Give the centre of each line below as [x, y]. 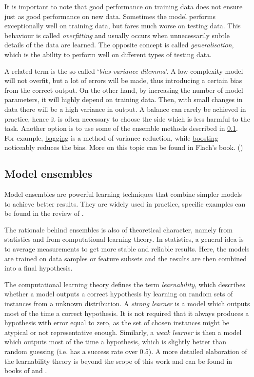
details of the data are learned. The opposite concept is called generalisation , [119, 45]
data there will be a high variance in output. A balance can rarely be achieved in [125, 109]
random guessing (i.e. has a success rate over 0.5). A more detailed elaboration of [126, 351]
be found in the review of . [44, 213]
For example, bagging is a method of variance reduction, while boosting [111, 137]
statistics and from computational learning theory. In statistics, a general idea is [124, 239]
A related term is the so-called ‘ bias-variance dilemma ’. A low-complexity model [124, 71]
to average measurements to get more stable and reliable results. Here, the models [127, 249]
